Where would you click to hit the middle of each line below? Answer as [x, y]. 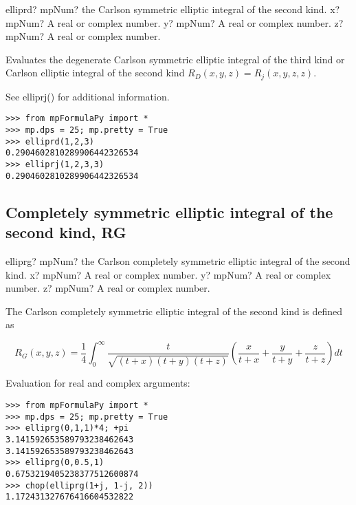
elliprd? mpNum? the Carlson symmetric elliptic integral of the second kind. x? [173, 9]
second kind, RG [66, 232]
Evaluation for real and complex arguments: [98, 383]
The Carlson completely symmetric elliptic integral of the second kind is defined [174, 311]
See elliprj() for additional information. [88, 96]
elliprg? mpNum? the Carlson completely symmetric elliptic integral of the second [178, 260]
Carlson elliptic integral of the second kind [95, 73]
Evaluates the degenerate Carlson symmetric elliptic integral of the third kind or [175, 59]
